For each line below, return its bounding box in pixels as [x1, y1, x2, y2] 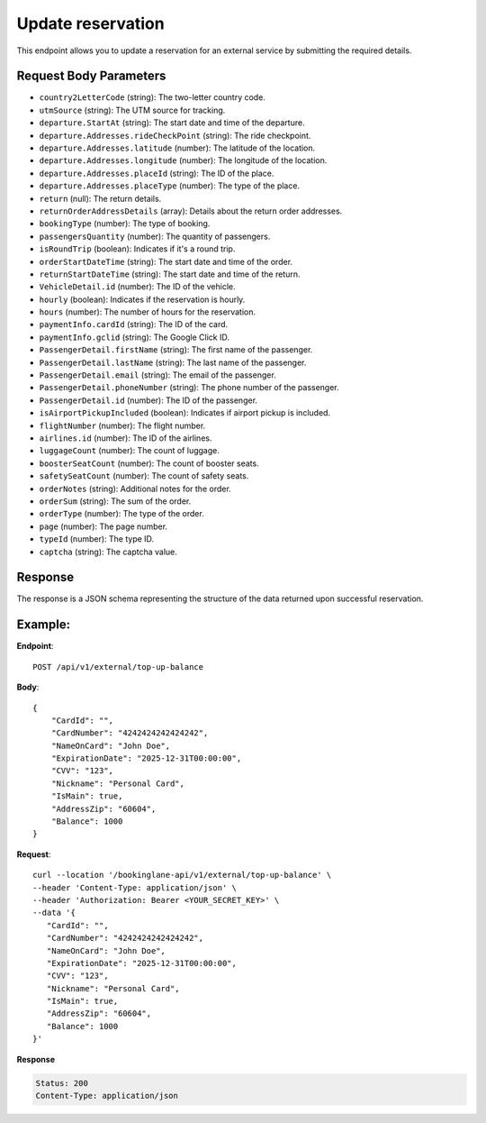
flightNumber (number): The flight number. [39, 420, 206, 431]
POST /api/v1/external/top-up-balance [32, 662, 204, 671]
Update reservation [16, 14, 166, 33]
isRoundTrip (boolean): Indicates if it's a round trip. [39, 243, 236, 254]
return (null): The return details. [39, 193, 162, 204]
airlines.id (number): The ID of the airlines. [39, 433, 212, 443]
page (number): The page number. [39, 521, 168, 532]
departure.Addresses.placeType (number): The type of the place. [39, 180, 301, 191]
